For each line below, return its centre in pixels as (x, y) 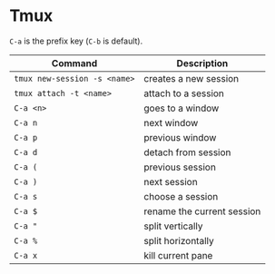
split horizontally (179, 240)
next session (171, 181)
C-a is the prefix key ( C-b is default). (76, 41)
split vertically (173, 226)
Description (202, 63)
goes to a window (182, 108)
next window (171, 122)
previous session (180, 167)
